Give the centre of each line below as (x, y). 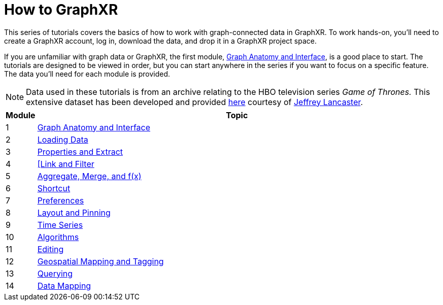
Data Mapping (64, 285)
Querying (55, 273)
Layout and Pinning (74, 212)
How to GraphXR (61, 10)
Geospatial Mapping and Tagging (100, 261)
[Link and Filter (66, 164)
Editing (50, 249)
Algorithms (58, 237)
